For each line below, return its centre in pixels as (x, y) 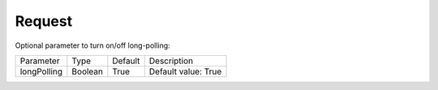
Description (171, 61)
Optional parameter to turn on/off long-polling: (92, 45)
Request (44, 21)
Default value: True (185, 71)
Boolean (88, 71)
